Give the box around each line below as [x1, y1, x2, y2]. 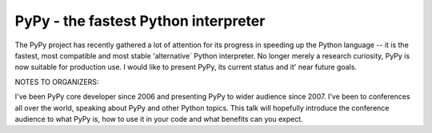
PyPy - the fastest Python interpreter [14, 12, 266, 30]
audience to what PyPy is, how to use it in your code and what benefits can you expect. [14, 114, 303, 123]
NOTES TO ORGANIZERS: [14, 77, 99, 87]
